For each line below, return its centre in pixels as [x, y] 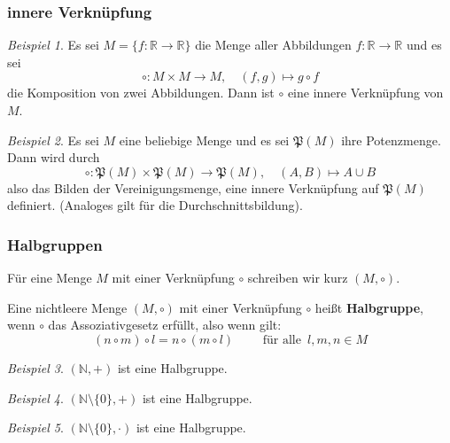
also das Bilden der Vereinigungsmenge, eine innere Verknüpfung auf [193, 187]
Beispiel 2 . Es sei [53, 140]
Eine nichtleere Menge [67, 307]
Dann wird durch [54, 157]
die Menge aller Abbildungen [273, 45]
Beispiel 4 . [35, 397]
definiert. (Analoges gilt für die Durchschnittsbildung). [155, 205]
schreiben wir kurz [298, 278]
